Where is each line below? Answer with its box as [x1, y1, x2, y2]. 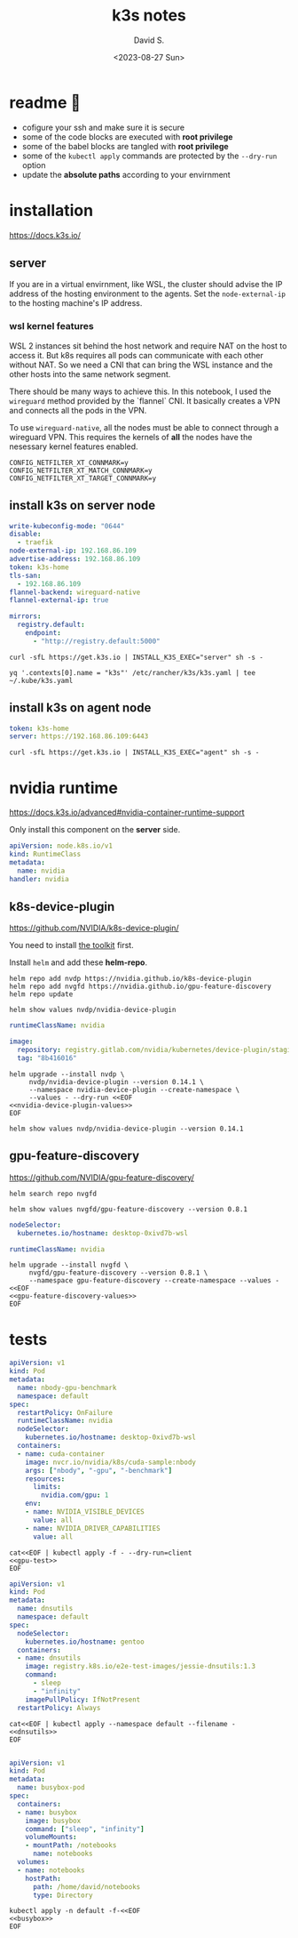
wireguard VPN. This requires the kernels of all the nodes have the [9, 431, 253, 442]
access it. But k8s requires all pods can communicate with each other [9, 350, 264, 360]
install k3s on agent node [9, 700, 152, 716]
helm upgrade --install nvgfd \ [9, 1260, 129, 1270]
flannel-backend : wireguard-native [9, 588, 141, 597]
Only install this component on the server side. [9, 824, 181, 835]
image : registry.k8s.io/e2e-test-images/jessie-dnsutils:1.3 [25, 1662, 255, 1671]
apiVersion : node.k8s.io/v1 [9, 841, 114, 850]
